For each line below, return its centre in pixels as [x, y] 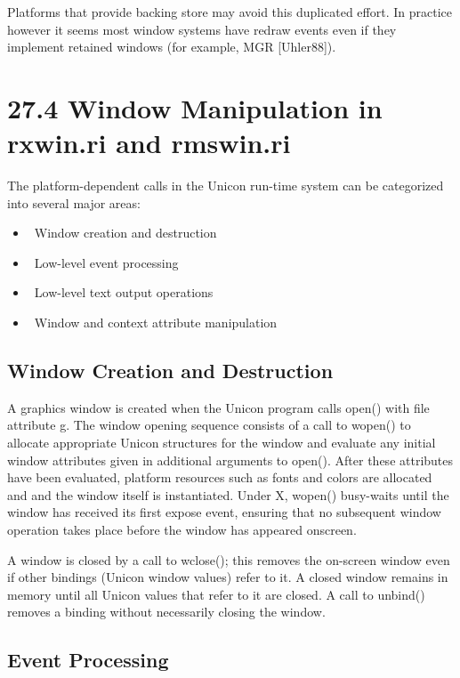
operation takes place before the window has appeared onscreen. [182, 530]
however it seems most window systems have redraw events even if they [202, 29]
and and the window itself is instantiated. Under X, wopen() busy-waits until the [228, 494]
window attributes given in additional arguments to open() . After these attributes [230, 460]
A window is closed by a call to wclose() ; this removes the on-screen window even [229, 559]
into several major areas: [74, 202]
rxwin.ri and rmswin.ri [149, 143]
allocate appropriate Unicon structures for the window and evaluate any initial [222, 443]
